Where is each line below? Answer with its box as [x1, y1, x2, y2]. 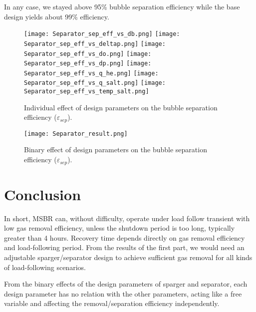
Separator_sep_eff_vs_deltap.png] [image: [24, 40, 166, 47]
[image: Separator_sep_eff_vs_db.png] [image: [24, 30, 180, 38]
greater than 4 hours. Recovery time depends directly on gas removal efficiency [4, 232, 245, 243]
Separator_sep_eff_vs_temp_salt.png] [24, 88, 149, 95]
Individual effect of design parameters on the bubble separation [24, 102, 218, 112]
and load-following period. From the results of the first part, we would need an [4, 242, 245, 253]
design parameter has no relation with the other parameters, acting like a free [4, 288, 242, 299]
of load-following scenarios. [4, 262, 86, 272]
